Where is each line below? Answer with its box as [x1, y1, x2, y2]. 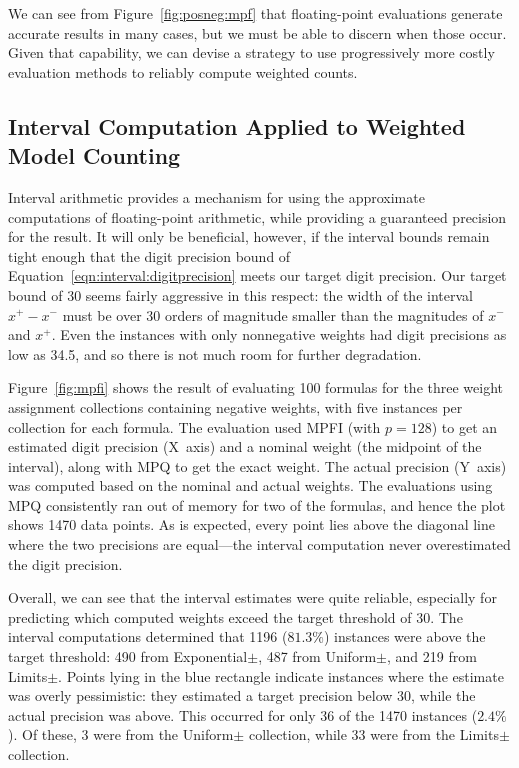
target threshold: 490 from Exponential [8, 646, 248, 667]
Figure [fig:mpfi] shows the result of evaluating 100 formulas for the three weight [8, 377, 504, 398]
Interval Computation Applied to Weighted [8, 110, 466, 141]
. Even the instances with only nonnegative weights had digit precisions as [51, 324, 507, 345]
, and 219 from [386, 646, 477, 667]
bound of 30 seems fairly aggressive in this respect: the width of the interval [8, 284, 473, 305]
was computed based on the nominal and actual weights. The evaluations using [8, 475, 493, 496]
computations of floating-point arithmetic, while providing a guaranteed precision [8, 206, 507, 227]
